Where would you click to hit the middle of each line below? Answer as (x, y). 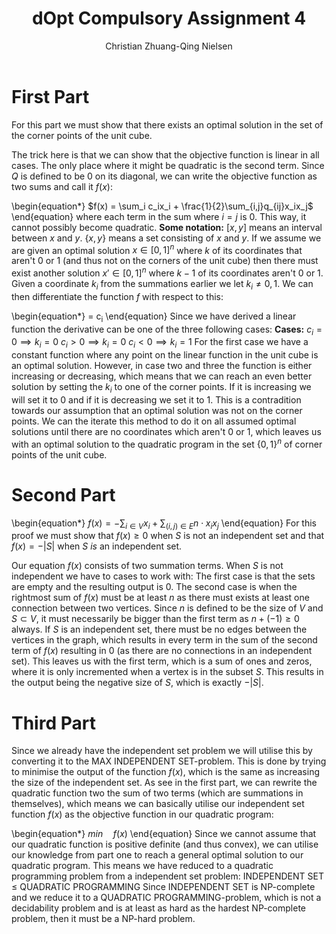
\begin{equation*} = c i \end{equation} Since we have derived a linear (154, 317)
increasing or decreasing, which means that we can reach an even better (162, 376)
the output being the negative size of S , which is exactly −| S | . (137, 683)
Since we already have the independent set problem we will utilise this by (162, 751)
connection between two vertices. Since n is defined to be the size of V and (167, 608)
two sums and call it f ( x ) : (62, 186)
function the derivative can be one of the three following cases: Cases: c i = (167, 330)
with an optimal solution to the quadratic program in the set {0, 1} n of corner (167, 443)
